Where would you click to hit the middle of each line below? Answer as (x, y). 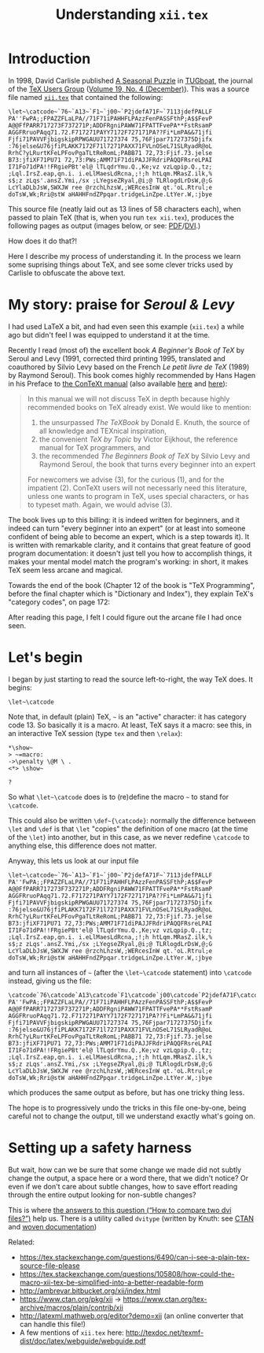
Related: (22, 1242)
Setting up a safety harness (100, 1148)
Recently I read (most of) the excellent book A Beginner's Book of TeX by (126, 350)
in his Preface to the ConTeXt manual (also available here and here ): (118, 383)
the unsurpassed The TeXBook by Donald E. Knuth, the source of (144, 422)
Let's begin (46, 658)
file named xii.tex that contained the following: (86, 97)
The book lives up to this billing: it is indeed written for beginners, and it (124, 519)
